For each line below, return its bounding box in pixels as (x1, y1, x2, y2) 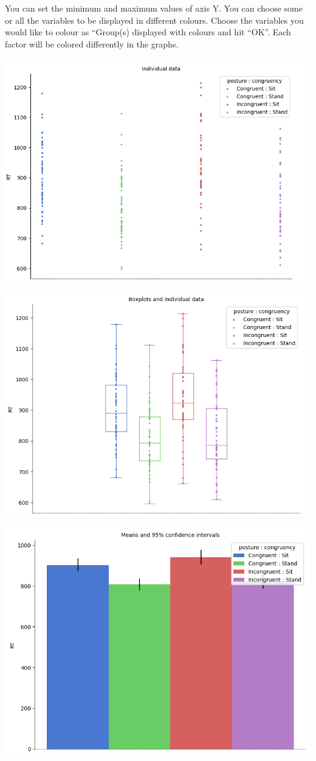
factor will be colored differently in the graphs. (5, 37, 179, 50)
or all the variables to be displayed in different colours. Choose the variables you (5, 13, 304, 26)
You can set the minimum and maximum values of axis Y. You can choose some (5, 2, 303, 14)
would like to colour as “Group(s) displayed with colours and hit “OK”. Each (5, 26, 291, 38)
